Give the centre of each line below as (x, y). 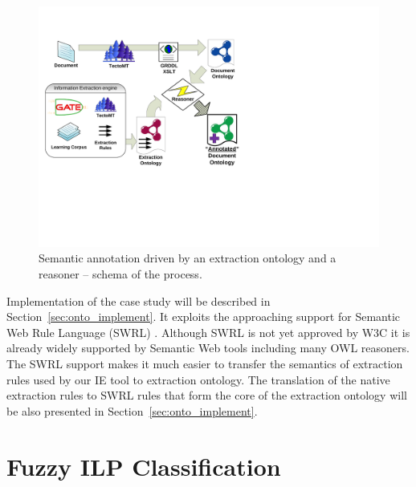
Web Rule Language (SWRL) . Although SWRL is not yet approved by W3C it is (208, 332)
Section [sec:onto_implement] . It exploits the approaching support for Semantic (203, 317)
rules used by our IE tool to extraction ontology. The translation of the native (198, 379)
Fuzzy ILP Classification (144, 466)
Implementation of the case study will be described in (139, 300)
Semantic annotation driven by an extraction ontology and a (188, 258)
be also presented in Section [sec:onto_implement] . (132, 410)
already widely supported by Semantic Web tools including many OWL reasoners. (208, 348)
